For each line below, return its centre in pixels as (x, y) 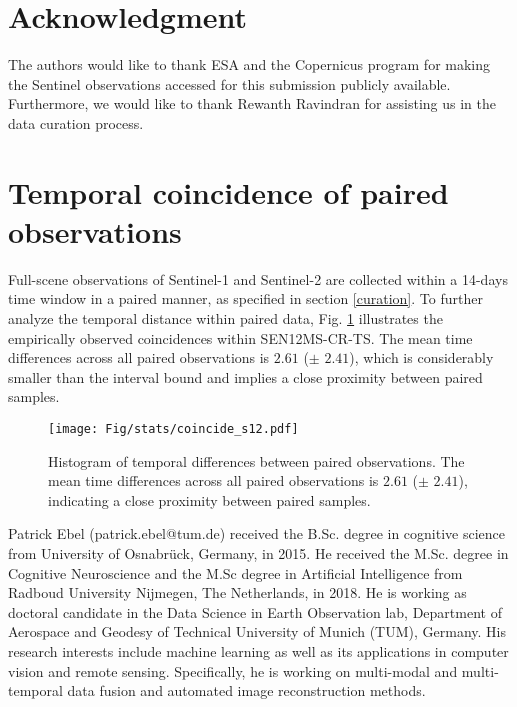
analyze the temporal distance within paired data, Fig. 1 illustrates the (225, 318)
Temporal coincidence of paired (228, 191)
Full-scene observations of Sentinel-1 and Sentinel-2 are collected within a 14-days (258, 278)
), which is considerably (421, 357)
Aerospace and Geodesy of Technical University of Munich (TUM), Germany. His (257, 631)
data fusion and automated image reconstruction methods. (246, 690)
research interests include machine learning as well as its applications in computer (258, 650)
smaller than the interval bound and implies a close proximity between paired (245, 376)
